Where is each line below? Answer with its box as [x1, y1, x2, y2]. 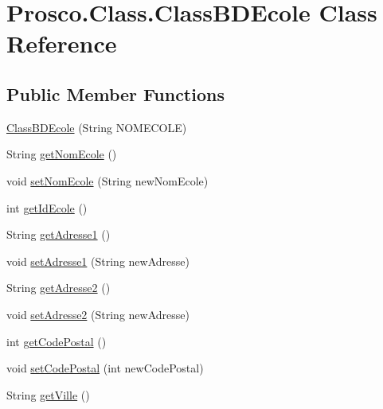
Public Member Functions [6, 81, 225, 106]
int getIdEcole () [6, 199, 88, 216]
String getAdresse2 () [6, 279, 111, 296]
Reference [6, 27, 117, 60]
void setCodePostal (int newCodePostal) [6, 360, 204, 376]
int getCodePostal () [6, 333, 107, 349]
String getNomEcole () [6, 146, 117, 162]
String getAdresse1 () [6, 226, 111, 243]
